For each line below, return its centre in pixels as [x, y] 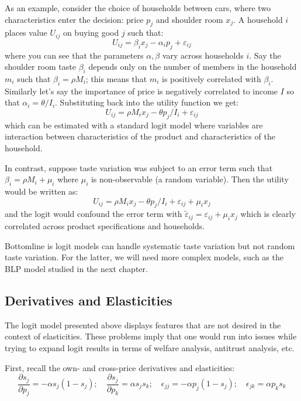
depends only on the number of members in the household [193, 67]
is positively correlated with [212, 79]
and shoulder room [189, 19]
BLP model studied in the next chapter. [76, 268]
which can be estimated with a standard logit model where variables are [134, 125]
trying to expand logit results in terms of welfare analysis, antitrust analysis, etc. [150, 347]
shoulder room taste [40, 67]
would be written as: [41, 191]
